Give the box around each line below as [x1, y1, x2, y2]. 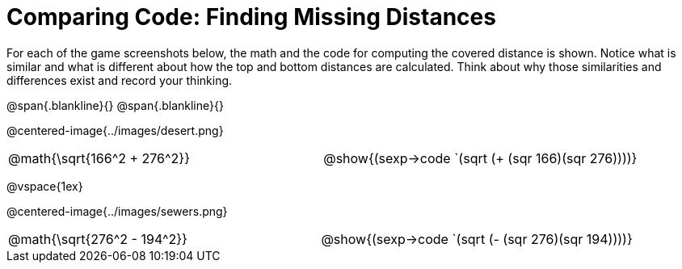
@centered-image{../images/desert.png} [6, 123, 224, 137]
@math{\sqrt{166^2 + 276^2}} [8, 149, 190, 166]
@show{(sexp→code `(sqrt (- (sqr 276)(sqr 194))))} [321, 230, 633, 247]
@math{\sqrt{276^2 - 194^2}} [8, 230, 187, 247]
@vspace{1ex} [6, 179, 83, 193]
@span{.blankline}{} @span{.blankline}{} [6, 98, 224, 112]
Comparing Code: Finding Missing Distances [6, 3, 496, 31]
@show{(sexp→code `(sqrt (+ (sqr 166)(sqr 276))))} [323, 149, 638, 166]
